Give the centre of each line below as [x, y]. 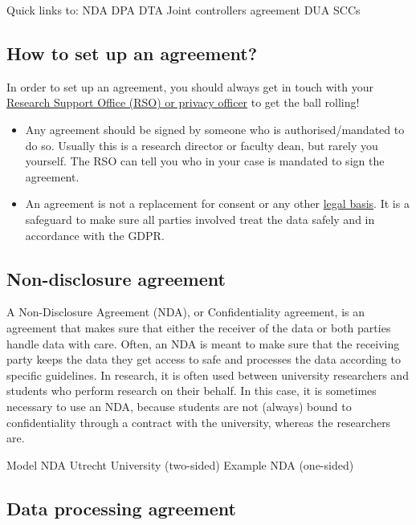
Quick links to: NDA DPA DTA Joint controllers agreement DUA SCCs [184, 10]
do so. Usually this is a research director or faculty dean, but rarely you [202, 145]
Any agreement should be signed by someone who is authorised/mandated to [215, 129]
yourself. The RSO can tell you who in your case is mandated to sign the [205, 161]
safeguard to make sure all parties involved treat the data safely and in [200, 219]
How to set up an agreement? [132, 53]
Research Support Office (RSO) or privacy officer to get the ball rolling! [183, 102]
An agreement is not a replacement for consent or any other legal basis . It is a [217, 203]
